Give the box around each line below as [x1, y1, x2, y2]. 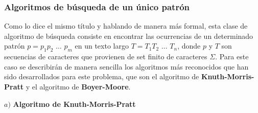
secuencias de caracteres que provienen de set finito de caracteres [4, 51, 207, 62]
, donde [177, 40, 201, 51]
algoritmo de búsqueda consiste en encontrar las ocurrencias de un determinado [4, 30, 253, 41]
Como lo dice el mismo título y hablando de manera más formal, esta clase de [4, 20, 248, 31]
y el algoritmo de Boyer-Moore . [26, 81, 131, 92]
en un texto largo [75, 40, 129, 51]
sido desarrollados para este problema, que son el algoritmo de [4, 71, 199, 82]
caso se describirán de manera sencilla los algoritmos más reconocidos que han [4, 61, 249, 72]
